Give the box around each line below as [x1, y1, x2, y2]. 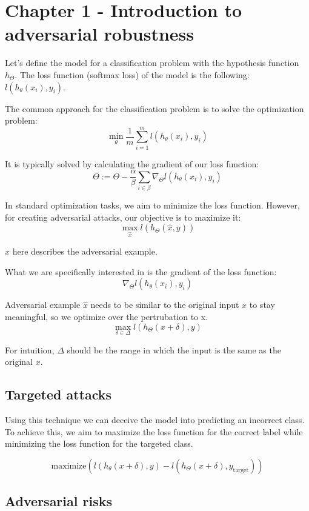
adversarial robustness [5, 21, 194, 46]
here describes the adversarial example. [12, 245, 158, 258]
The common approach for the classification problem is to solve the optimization [5, 102, 304, 115]
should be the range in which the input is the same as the [67, 343, 281, 356]
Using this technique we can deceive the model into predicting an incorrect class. [5, 413, 305, 426]
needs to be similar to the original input [90, 298, 239, 311]
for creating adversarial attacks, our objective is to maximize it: [5, 210, 241, 223]
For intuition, [5, 343, 55, 356]
